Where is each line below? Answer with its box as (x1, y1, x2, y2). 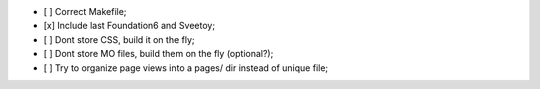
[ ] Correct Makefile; (43, 6, 127, 17)
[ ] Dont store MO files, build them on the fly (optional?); (43, 48, 274, 60)
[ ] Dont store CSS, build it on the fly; (43, 33, 195, 45)
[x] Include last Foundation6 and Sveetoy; (43, 20, 215, 32)
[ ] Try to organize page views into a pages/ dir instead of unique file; (43, 61, 329, 74)
